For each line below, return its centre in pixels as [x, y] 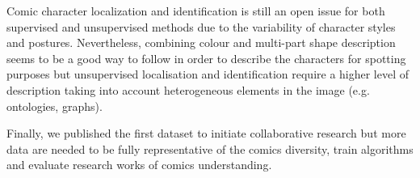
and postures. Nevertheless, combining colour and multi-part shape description [201, 42]
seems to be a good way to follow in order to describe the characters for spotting [206, 58]
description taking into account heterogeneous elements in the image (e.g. [188, 89]
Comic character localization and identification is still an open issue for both [196, 11]
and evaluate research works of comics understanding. [139, 165]
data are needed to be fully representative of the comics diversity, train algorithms [210, 148]
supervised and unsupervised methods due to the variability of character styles [201, 26]
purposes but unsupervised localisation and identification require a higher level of [208, 74]
